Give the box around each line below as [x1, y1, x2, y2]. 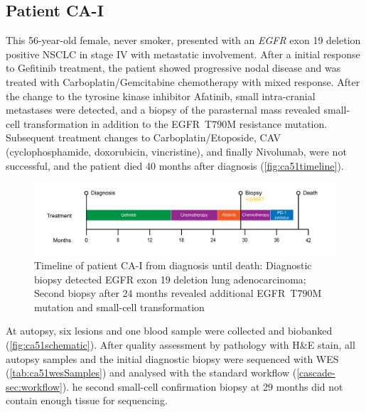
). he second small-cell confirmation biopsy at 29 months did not [62, 379, 343, 394]
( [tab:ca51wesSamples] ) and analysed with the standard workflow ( [6, 365, 297, 380]
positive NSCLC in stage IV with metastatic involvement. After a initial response [6, 46, 360, 61]
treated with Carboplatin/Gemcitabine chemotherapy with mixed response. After [6, 74, 360, 89]
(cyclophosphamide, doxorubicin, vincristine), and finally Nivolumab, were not [6, 143, 347, 158]
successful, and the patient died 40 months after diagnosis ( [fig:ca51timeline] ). [6, 158, 344, 173]
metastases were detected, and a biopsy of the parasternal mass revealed [6, 102, 321, 117]
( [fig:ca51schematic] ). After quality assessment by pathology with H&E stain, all [6, 337, 355, 352]
